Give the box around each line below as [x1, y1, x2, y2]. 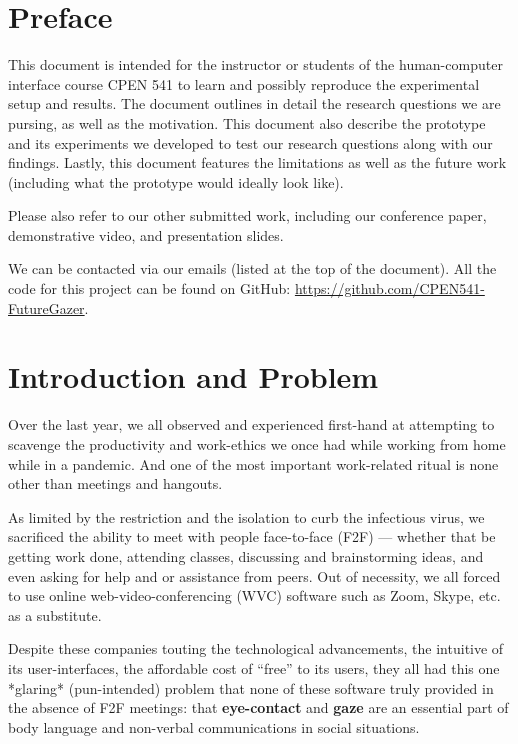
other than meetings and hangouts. [8, 473, 223, 494]
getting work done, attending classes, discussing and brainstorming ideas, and [8, 545, 484, 566]
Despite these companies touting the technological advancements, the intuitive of [8, 638, 504, 659]
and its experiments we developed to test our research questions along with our [8, 132, 493, 153]
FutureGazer [8, 297, 85, 318]
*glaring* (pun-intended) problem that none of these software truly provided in [8, 677, 494, 698]
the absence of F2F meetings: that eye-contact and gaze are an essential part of [8, 697, 509, 718]
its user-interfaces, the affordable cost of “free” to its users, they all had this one [8, 657, 500, 678]
